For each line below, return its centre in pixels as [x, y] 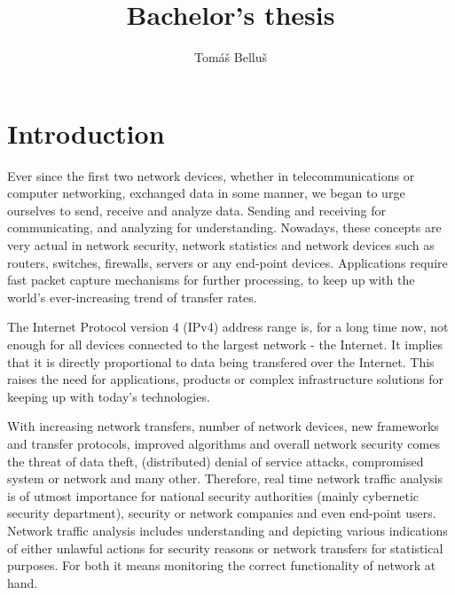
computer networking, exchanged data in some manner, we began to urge [206, 193]
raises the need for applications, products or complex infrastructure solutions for [226, 379]
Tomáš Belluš [231, 57]
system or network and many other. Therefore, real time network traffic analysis [225, 478]
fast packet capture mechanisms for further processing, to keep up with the [211, 280]
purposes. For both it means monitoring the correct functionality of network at [222, 565]
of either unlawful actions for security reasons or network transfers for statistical [225, 548]
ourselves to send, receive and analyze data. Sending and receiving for [196, 210]
